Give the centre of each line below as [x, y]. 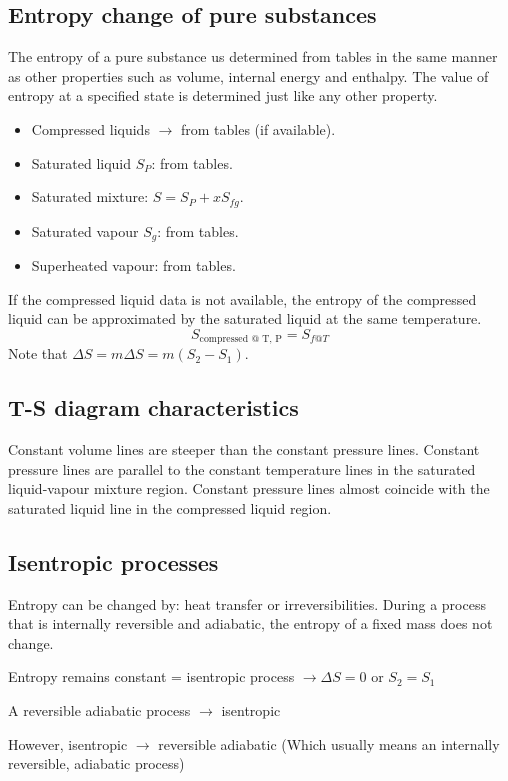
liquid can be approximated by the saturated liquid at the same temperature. [245, 318]
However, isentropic [68, 743]
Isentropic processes [113, 561]
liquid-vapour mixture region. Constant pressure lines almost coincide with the [249, 488]
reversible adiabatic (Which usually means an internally [329, 743]
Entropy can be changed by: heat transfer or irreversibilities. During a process [247, 603]
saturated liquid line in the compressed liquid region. [170, 507]
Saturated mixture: [90, 196]
